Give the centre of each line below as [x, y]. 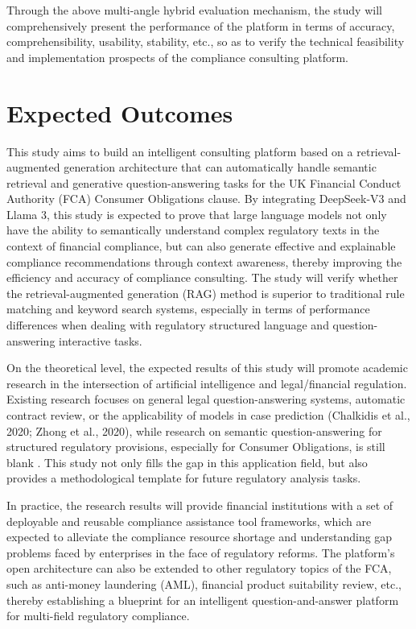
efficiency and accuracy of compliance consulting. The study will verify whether [202, 277]
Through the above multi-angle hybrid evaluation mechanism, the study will [194, 10]
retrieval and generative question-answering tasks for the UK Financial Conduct [204, 182]
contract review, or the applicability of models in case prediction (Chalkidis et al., [208, 415]
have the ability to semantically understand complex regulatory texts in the [193, 230]
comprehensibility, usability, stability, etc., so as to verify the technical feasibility [206, 41]
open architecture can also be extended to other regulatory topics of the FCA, [199, 568]
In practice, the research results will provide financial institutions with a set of [200, 505]
